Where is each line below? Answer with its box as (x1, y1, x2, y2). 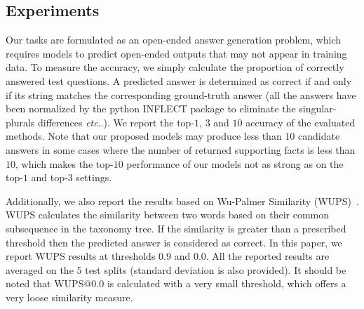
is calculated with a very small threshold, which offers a (107, 276, 346, 291)
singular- (299, 101, 337, 116)
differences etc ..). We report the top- (38, 114, 195, 129)
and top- (31, 170, 68, 185)
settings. (76, 170, 112, 185)
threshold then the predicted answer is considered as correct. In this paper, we (6, 235, 342, 249)
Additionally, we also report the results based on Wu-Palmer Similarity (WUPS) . (6, 193, 359, 208)
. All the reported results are (205, 249, 330, 263)
